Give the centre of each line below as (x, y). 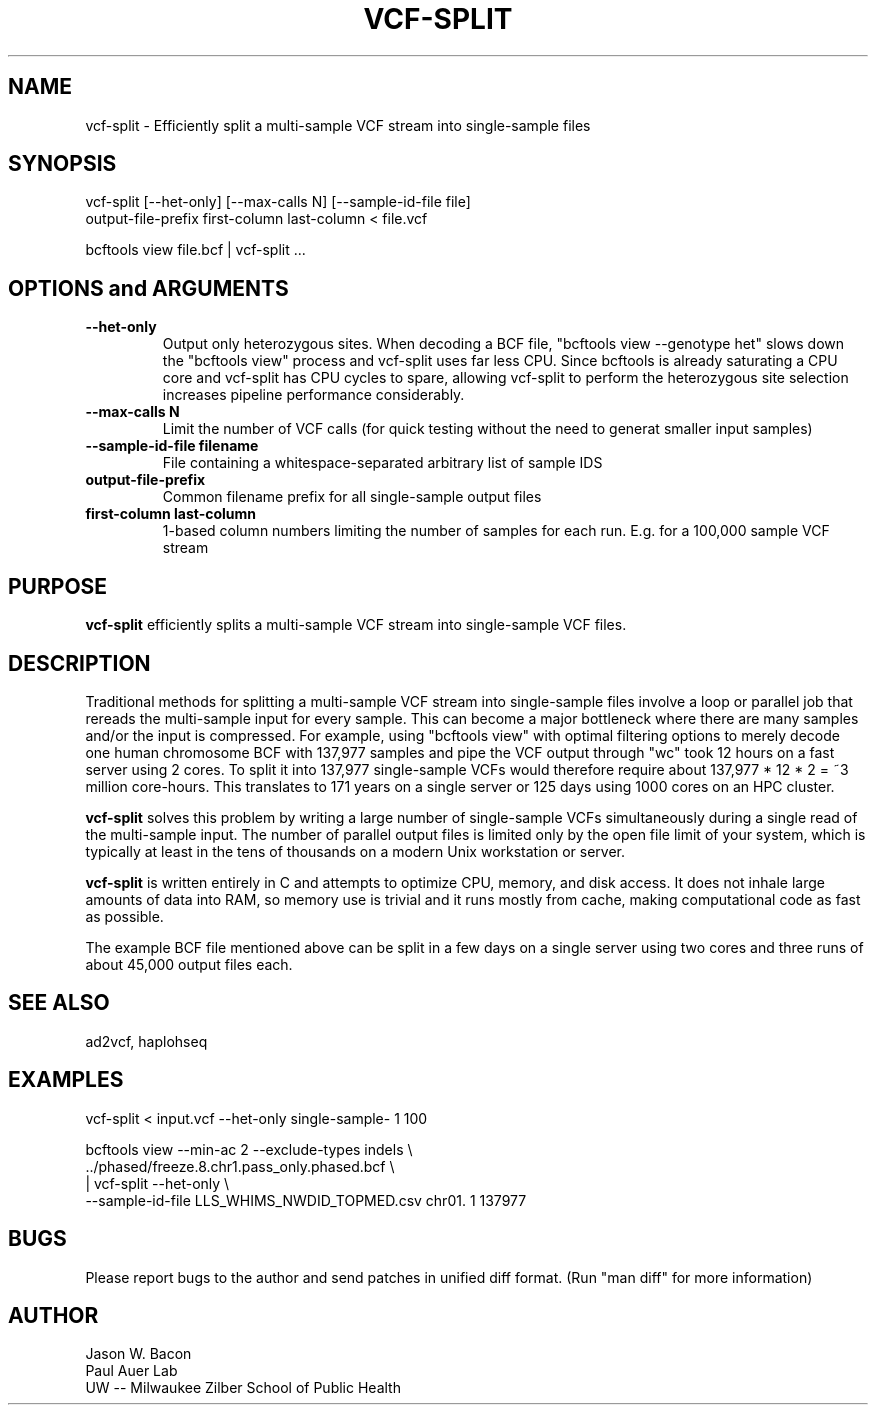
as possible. (124, 916)
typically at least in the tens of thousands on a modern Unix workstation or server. (355, 851)
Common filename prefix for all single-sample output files (352, 497)
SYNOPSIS (62, 164)
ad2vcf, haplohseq (146, 1041)
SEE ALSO (59, 1003)
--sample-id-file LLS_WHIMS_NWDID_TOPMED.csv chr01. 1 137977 (306, 1200)
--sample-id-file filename (172, 446)
